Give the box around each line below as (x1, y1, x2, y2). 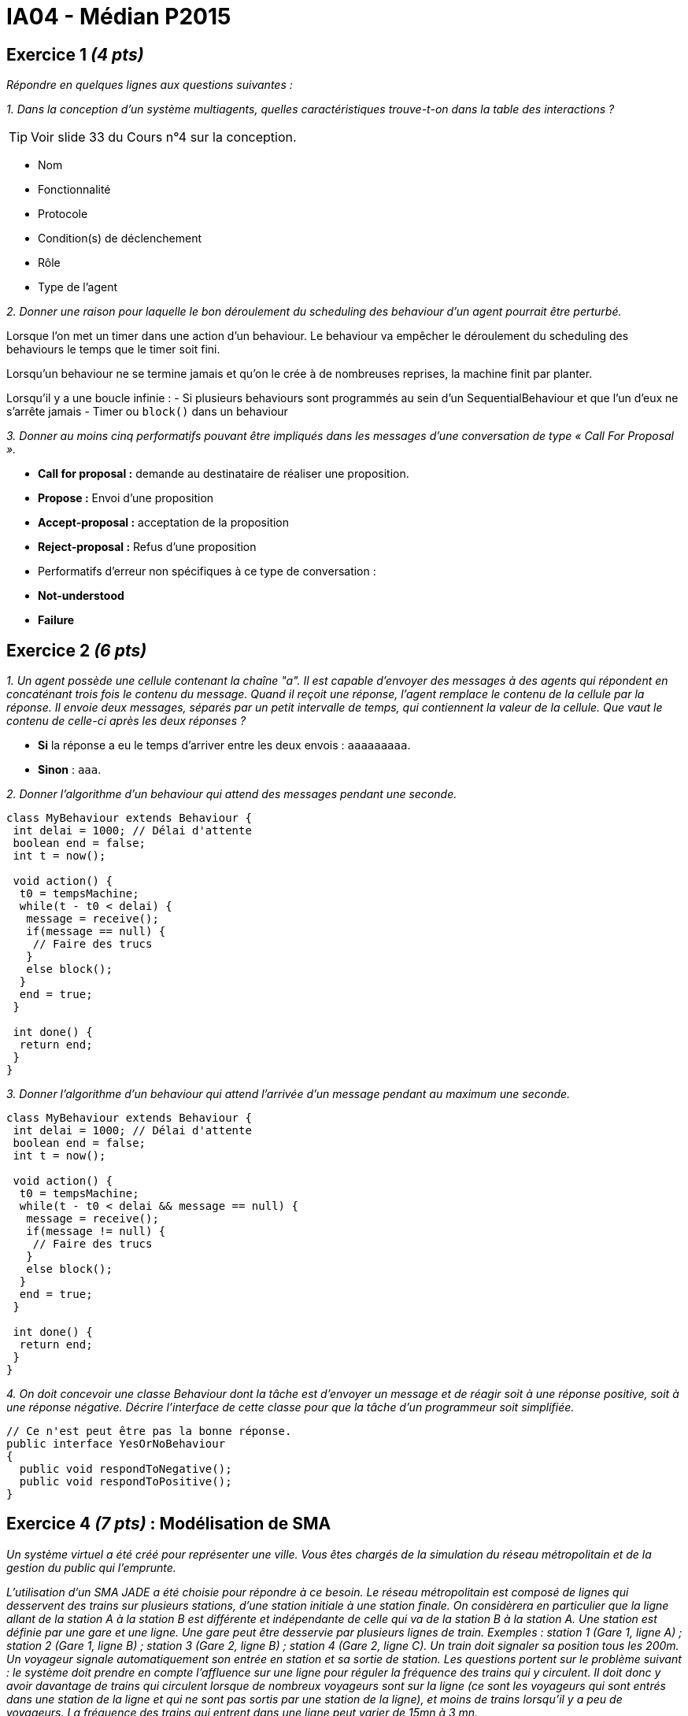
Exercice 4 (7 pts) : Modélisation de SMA (6, 1514, 331, 1534)
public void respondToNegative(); (19, 1463, 232, 1476)
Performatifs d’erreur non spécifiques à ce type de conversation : (38, 564, 376, 579)
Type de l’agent (38, 280, 118, 294)
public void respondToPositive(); (19, 1475, 232, 1489)
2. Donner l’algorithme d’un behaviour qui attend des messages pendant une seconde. (6, 787, 457, 801)
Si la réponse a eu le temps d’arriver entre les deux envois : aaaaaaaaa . (38, 738, 411, 753)
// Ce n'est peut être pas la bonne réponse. (6, 1425, 292, 1438)
